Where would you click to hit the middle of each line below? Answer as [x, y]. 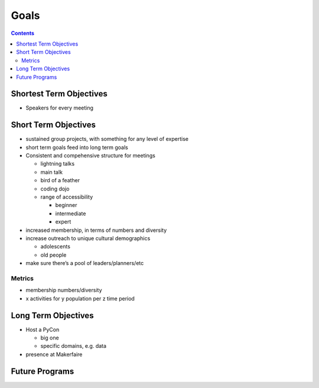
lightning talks [58, 164]
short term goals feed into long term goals [77, 147]
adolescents [56, 247]
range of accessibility [67, 197]
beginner [66, 205]
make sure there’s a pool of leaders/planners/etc [85, 263]
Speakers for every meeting [60, 108]
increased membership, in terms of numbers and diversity [96, 230]
